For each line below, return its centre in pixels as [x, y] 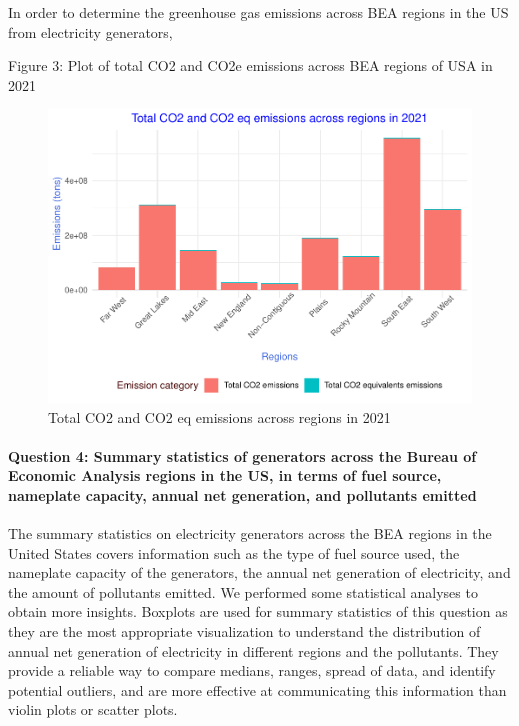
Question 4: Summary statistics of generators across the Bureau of [242, 455]
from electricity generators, [90, 31]
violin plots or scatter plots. [93, 709]
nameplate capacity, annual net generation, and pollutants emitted [242, 494]
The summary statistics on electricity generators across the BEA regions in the [250, 533]
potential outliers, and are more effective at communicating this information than [257, 689]
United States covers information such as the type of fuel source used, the [234, 552]
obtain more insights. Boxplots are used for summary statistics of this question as [258, 611]
